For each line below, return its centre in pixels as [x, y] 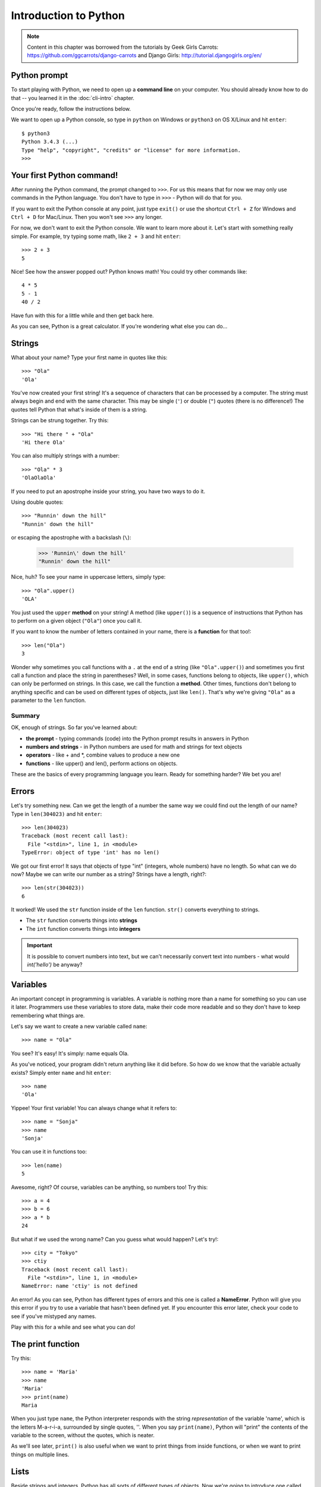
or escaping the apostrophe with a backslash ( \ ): [71, 538]
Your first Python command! [64, 175]
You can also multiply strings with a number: [65, 456]
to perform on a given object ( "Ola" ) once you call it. [76, 621]
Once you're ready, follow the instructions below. [71, 109]
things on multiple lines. [40, 1454]
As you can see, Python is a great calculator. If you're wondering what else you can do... [119, 326]
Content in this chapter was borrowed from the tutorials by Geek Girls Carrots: [123, 47]
